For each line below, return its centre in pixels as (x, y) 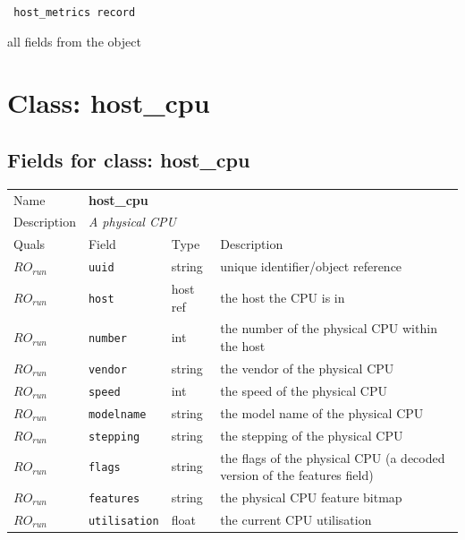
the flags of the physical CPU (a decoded (333, 457)
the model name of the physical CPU (322, 412)
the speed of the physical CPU (304, 390)
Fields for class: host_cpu (129, 160)
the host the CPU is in (283, 297)
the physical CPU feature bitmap (311, 497)
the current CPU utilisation (296, 519)
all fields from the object (74, 41)
